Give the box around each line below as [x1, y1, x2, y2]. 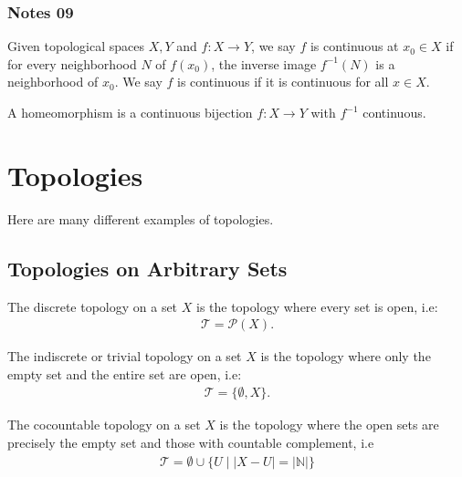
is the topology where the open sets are [219, 415, 439, 434]
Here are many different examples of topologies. [7, 209, 274, 228]
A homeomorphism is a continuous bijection [7, 103, 253, 121]
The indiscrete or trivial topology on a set [7, 347, 242, 366]
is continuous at [310, 36, 399, 56]
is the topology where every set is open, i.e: [195, 296, 438, 316]
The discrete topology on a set [7, 296, 178, 316]
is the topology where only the [260, 347, 431, 366]
